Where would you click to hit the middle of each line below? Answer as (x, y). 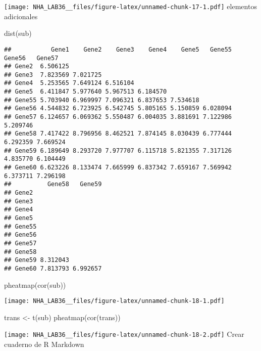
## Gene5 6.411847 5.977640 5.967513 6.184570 (86, 92)
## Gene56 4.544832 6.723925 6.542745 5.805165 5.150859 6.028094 (118, 108)
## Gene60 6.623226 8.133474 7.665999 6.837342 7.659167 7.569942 (118, 168)
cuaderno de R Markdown (44, 344)
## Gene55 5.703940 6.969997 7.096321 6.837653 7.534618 (102, 100)
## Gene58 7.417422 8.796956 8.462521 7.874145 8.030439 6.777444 (118, 134)
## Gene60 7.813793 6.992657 (53, 268)
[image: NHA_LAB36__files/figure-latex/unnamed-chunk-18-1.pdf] (114, 301)
